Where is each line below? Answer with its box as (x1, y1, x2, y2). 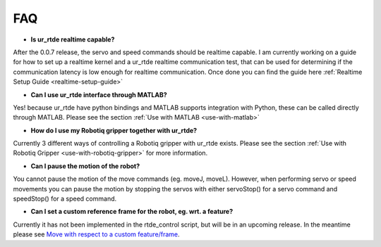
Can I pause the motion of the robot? (30, 162, 140, 170)
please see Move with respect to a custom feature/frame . (13, 230, 180, 239)
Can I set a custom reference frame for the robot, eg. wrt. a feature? (30, 208, 234, 216)
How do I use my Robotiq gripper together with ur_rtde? (30, 126, 198, 134)
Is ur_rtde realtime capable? (30, 35, 115, 44)
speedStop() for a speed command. (13, 194, 117, 203)
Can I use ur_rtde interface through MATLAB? (30, 90, 167, 99)
